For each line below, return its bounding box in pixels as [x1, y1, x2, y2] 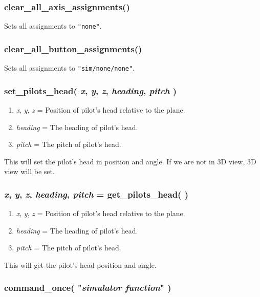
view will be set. [4, 166, 55, 177]
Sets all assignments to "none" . [4, 20, 102, 31]
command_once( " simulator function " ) [4, 281, 171, 294]
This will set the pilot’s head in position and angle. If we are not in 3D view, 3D [4, 156, 256, 166]
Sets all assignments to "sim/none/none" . [4, 62, 135, 73]
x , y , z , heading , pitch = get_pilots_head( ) [4, 187, 188, 200]
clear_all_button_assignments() [4, 42, 142, 55]
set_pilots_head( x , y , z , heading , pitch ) [4, 84, 177, 97]
